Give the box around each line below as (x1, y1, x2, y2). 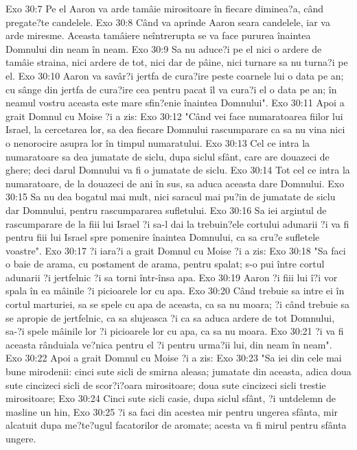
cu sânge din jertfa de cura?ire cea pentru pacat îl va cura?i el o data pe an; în (5, 82, 337, 96)
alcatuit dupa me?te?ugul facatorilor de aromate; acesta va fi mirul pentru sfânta (5, 418, 347, 432)
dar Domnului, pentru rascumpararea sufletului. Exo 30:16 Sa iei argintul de (5, 202, 327, 217)
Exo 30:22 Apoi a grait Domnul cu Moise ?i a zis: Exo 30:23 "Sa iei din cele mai (5, 351, 342, 365)
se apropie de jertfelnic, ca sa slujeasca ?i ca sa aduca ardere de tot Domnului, (5, 310, 335, 324)
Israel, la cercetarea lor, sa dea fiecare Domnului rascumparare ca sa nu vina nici (5, 122, 345, 137)
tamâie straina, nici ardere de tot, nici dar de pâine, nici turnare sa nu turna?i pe (5, 55, 348, 69)
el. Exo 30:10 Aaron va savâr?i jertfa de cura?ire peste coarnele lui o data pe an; (5, 68, 344, 82)
